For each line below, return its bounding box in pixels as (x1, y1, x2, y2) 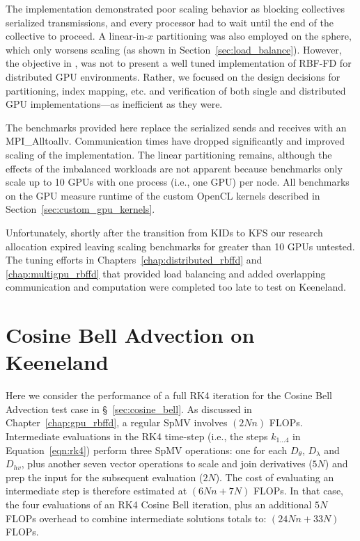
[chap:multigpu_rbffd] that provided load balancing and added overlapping (6, 266, 326, 280)
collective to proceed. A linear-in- (6, 29, 148, 43)
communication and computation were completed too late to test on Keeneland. (6, 280, 346, 294)
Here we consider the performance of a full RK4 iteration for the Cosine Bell (6, 388, 332, 403)
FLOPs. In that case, (253, 483, 343, 498)
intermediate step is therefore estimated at (6, 483, 187, 498)
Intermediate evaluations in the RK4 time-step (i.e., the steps (6, 428, 268, 443)
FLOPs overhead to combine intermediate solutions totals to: (6, 510, 267, 525)
